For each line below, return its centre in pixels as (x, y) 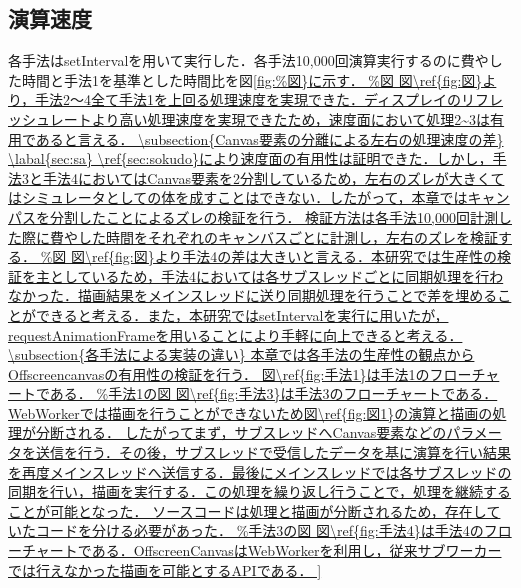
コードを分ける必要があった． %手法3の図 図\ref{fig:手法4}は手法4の (259, 530)
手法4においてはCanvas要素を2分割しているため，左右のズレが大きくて (273, 177)
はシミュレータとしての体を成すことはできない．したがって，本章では (238, 197)
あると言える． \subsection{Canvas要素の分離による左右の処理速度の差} (269, 138)
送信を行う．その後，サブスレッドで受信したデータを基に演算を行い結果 (273, 452)
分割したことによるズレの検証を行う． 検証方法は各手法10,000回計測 (274, 216)
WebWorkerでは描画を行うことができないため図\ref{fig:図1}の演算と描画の (250, 412)
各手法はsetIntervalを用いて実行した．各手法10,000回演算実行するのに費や (248, 60)
